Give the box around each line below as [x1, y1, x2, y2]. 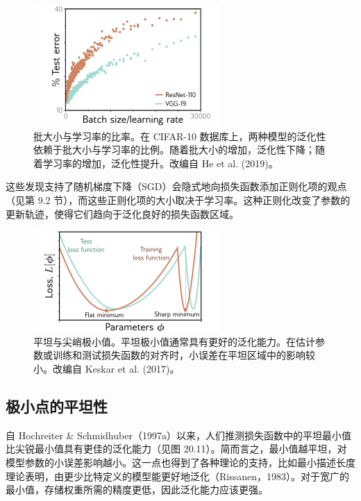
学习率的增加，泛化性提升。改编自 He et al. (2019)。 [42, 155, 278, 170]
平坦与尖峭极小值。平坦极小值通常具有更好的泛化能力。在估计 [33, 334, 315, 348]
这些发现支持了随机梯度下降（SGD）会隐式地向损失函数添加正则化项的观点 [6, 179, 347, 194]
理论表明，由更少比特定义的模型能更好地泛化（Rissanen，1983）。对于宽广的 [6, 468, 350, 483]
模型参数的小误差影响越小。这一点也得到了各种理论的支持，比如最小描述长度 [6, 455, 355, 469]
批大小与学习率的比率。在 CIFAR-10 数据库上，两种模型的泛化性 [33, 128, 326, 143]
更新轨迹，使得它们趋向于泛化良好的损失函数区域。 [6, 206, 239, 221]
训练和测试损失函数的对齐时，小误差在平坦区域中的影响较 [52, 348, 315, 362]
